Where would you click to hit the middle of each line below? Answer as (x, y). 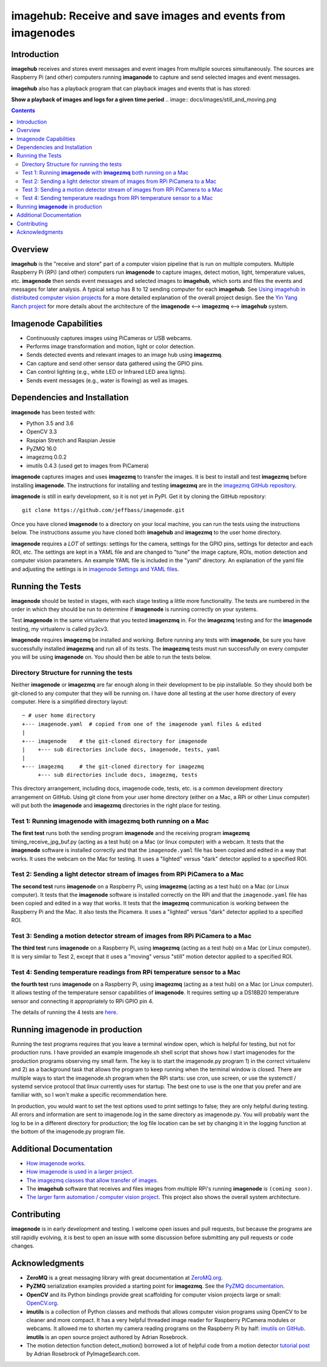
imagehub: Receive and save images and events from (148, 16)
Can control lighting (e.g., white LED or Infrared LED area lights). (107, 372)
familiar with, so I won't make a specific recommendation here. (89, 1095)
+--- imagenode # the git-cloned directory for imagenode (114, 741)
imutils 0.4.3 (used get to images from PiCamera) (88, 465)
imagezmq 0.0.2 (46, 457)
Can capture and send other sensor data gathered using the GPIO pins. (115, 363)
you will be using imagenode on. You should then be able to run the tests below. (111, 657)
